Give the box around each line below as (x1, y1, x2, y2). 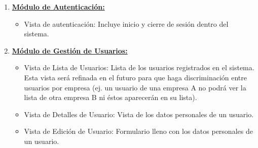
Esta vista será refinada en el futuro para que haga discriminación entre (24, 72, 247, 82)
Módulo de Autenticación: (12, 2, 105, 12)
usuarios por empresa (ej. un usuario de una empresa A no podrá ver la (24, 82, 246, 92)
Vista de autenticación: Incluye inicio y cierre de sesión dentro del (24, 18, 229, 29)
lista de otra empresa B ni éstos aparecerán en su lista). (24, 92, 197, 103)
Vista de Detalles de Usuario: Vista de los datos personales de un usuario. (24, 109, 254, 119)
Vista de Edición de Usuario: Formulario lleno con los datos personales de (24, 126, 253, 136)
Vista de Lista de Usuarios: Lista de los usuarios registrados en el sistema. (24, 62, 254, 73)
